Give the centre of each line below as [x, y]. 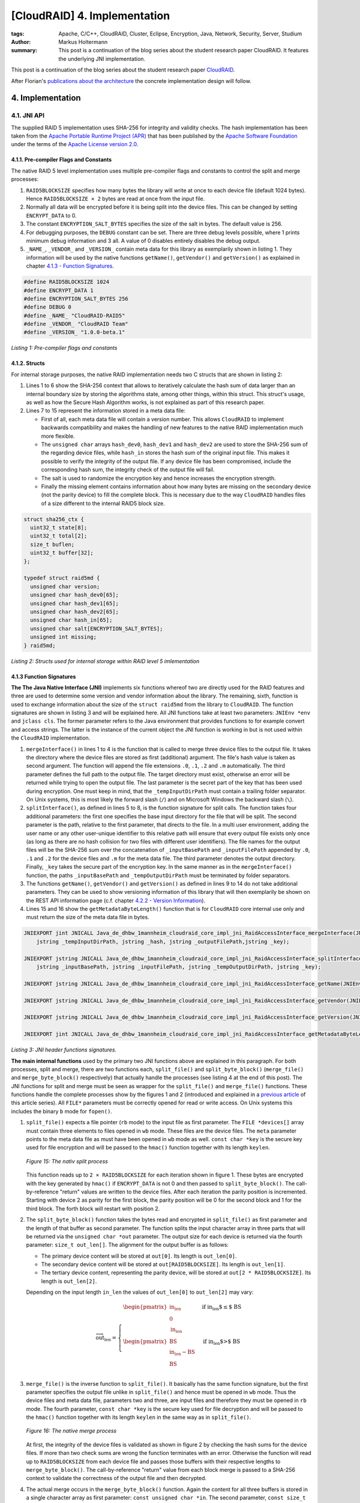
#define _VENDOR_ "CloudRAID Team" [76, 324]
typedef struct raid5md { [62, 578]
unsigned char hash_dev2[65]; [75, 611]
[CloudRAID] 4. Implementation [91, 16]
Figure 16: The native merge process [71, 1431]
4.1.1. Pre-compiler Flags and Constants [61, 160]
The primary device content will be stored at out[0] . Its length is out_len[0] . [139, 1256]
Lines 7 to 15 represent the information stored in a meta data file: [106, 411]
